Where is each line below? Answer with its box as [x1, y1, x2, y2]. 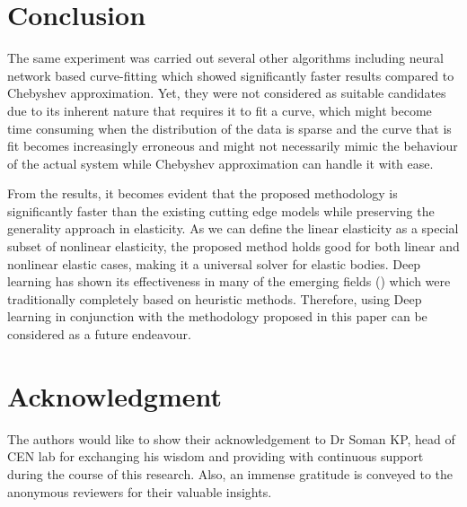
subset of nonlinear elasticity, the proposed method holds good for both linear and [7, 237, 460, 256]
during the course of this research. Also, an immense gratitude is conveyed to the [7, 464, 454, 483]
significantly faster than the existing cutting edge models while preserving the [7, 201, 435, 220]
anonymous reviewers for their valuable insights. [7, 482, 272, 501]
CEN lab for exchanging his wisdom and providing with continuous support [7, 447, 424, 466]
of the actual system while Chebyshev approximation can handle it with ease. [7, 153, 434, 172]
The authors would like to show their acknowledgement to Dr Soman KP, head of [7, 429, 455, 448]
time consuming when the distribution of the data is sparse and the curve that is [7, 118, 452, 137]
